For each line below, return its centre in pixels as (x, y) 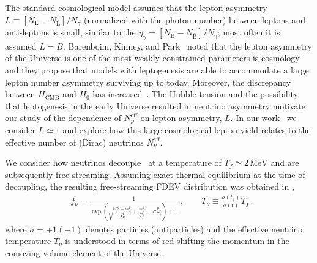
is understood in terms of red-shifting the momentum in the (177, 241)
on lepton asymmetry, (181, 118)
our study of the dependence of (63, 118)
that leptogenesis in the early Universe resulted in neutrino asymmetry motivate (155, 106)
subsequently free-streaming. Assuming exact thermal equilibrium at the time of (155, 174)
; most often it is (249, 32)
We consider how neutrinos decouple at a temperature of (113, 162)
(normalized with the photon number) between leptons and (195, 19)
